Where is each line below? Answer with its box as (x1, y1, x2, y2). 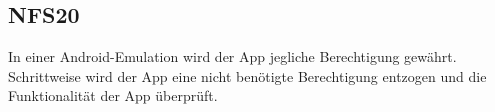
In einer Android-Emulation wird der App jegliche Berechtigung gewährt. (8, 46, 457, 67)
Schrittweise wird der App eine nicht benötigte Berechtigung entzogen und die (8, 65, 487, 86)
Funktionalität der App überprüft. (8, 85, 218, 106)
